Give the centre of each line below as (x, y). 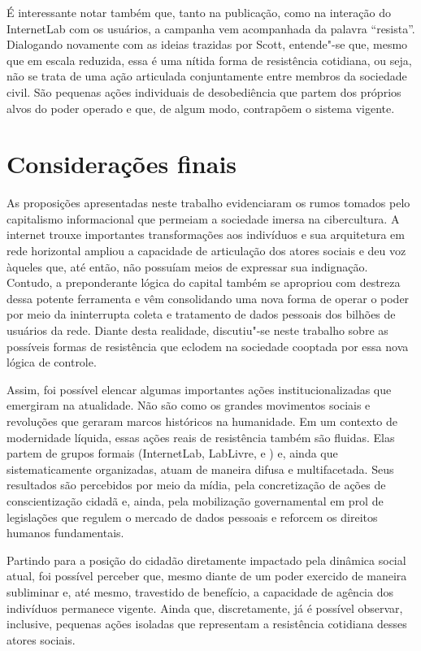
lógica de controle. (52, 362)
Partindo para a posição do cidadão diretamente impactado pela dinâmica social (206, 560)
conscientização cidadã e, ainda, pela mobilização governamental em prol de (195, 500)
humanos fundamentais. (65, 533)
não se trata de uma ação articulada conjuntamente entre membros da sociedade (207, 76)
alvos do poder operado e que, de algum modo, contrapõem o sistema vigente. (201, 108)
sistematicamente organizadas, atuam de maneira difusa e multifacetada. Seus (200, 469)
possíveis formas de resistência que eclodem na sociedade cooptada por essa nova (208, 346)
